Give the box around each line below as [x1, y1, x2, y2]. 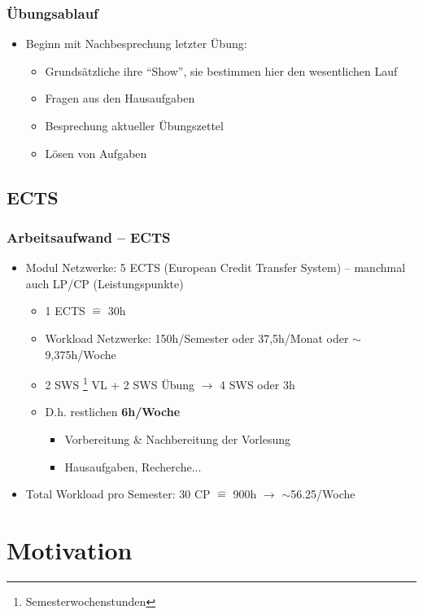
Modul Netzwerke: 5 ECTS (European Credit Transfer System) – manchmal [25, 259, 406, 276]
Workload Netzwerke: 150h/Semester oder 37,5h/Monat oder [45, 329, 349, 346]
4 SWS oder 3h [220, 375, 295, 393]
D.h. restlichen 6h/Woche [45, 403, 181, 420]
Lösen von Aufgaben [45, 144, 147, 161]
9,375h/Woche [45, 345, 116, 362]
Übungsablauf [7, 2, 98, 23]
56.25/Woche [290, 485, 355, 502]
